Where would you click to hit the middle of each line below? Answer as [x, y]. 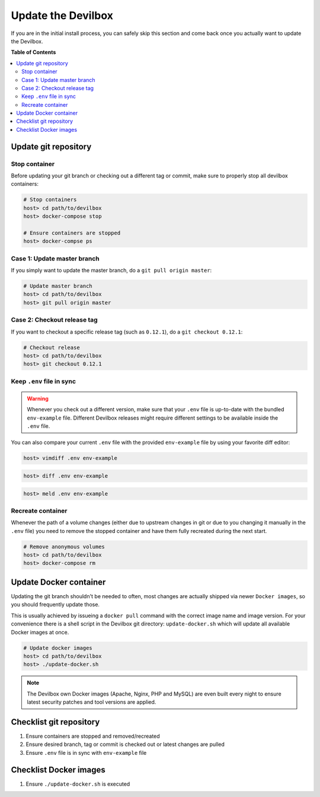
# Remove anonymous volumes [64, 547]
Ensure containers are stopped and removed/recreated [93, 736]
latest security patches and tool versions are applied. [92, 702]
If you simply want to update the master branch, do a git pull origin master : [111, 271]
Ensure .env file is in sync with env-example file [86, 752]
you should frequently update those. [55, 605]
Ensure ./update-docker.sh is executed [78, 784]
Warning [38, 398]
